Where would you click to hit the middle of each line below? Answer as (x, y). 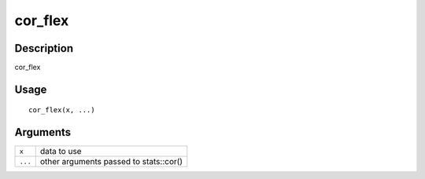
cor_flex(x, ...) (62, 110)
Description (44, 48)
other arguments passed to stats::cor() (111, 162)
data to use (61, 152)
